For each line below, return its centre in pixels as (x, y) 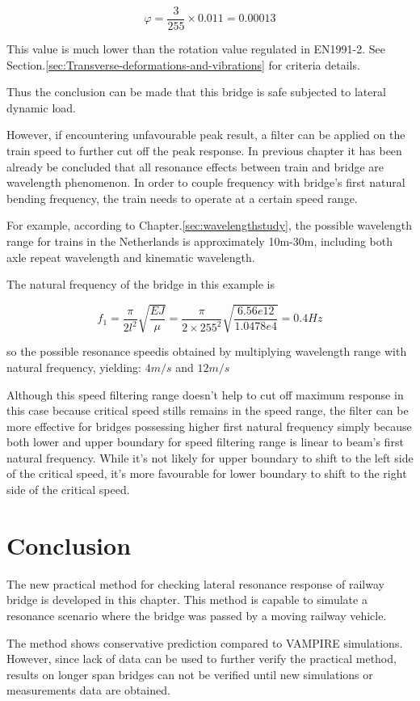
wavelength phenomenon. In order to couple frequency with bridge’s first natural (206, 182)
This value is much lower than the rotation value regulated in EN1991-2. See (196, 49)
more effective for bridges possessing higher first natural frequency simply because (209, 426)
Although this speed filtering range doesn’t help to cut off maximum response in (205, 394)
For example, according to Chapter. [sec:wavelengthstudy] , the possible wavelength (209, 225)
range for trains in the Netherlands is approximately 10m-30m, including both (200, 241)
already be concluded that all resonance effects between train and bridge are (195, 166)
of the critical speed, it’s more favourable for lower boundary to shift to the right (207, 473)
